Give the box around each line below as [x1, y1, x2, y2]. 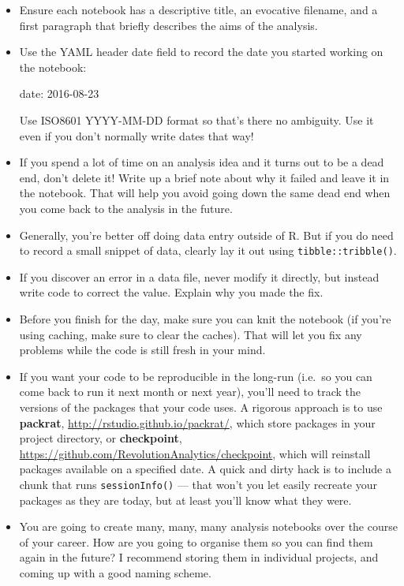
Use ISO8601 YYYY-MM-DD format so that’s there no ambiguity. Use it [19, 111, 374, 128]
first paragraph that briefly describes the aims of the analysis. [19, 17, 318, 33]
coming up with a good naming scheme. [19, 564, 211, 580]
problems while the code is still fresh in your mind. [19, 342, 266, 358]
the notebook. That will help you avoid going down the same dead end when [19, 185, 391, 201]
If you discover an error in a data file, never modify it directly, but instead [19, 268, 380, 285]
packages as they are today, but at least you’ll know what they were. [19, 491, 352, 508]
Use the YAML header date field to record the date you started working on [19, 43, 383, 60]
